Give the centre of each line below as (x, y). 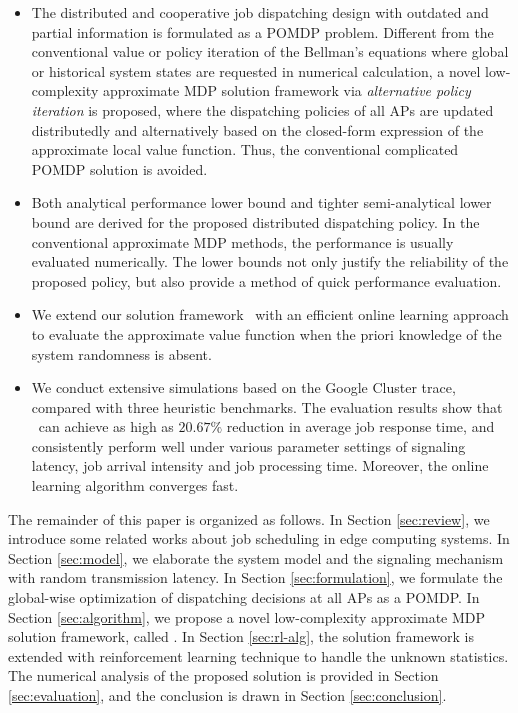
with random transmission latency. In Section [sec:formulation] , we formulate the (255, 577)
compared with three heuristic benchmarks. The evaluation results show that (267, 406)
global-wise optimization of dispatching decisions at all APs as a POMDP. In (244, 597)
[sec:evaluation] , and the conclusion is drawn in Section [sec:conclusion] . (227, 695)
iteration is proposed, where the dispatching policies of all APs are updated (262, 109)
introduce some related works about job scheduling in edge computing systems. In (259, 538)
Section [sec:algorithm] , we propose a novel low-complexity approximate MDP (247, 616)
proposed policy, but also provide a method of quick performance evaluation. (266, 280)
